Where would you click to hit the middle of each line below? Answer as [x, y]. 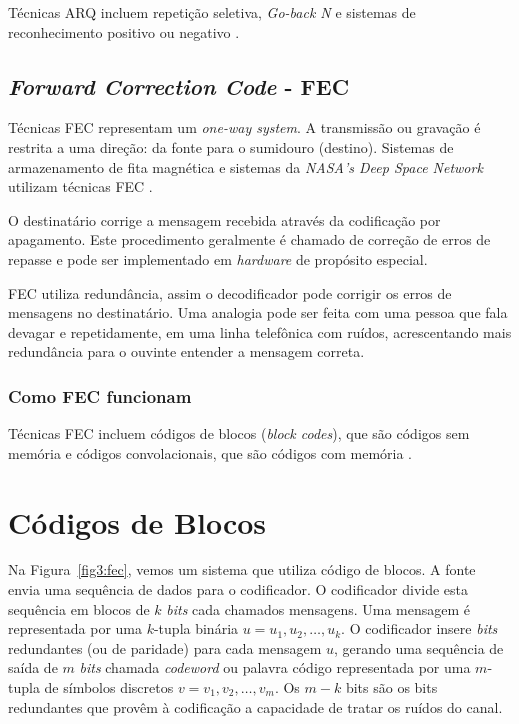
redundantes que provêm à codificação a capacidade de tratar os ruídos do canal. [255, 706]
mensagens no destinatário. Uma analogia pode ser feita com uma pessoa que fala [258, 312]
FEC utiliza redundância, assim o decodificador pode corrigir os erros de [230, 292]
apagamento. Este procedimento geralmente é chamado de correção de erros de [249, 239]
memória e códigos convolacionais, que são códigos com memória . [210, 452]
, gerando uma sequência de [419, 647]
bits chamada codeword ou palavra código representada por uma [275, 667]
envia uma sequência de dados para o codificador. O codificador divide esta [238, 589]
